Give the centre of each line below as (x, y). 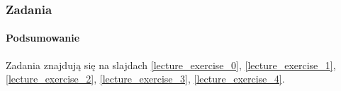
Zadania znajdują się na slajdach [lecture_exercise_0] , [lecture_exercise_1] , (171, 65)
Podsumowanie (43, 38)
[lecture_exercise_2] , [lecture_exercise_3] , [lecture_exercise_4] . (145, 79)
